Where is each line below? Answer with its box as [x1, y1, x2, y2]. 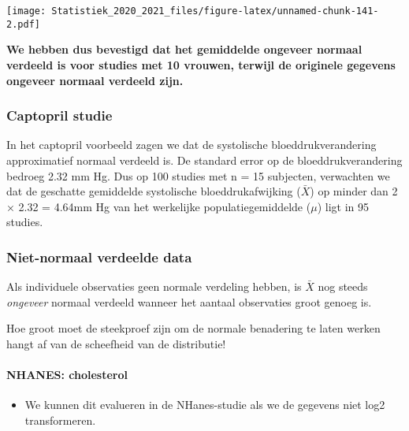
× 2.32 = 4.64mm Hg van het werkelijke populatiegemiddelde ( [6, 198, 311, 214]
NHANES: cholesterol [6, 366, 128, 383]
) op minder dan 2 [310, 183, 398, 199]
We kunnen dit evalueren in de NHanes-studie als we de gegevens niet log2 [24, 396, 385, 413]
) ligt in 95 [317, 198, 369, 214]
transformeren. [24, 411, 96, 428]
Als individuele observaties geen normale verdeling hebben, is [6, 278, 302, 295]
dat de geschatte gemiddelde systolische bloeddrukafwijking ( [6, 183, 301, 199]
